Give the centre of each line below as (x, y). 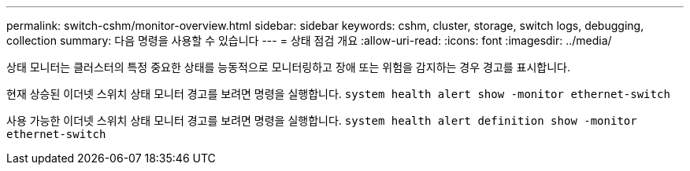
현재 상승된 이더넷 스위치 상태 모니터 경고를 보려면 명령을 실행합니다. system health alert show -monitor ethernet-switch (338, 94)
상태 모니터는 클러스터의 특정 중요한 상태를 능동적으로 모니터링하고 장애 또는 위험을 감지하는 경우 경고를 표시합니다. (289, 67)
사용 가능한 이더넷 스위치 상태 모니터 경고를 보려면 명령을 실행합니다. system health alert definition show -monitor (322, 120)
